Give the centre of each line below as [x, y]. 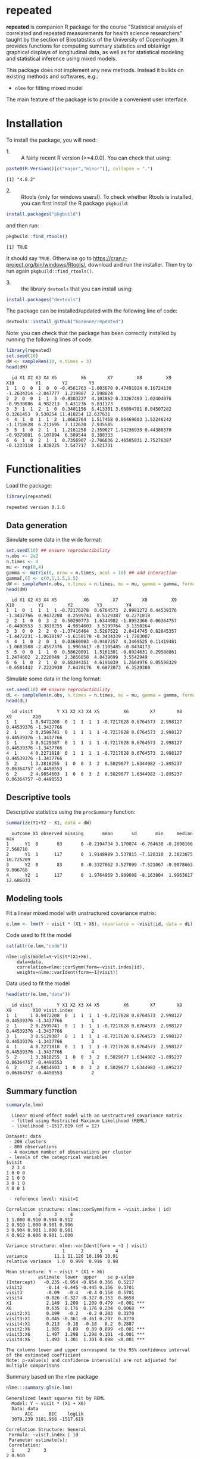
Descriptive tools [39, 797]
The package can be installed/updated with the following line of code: [92, 311]
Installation [35, 124]
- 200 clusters [27, 1141]
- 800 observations [33, 1146]
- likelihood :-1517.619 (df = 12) [56, 1126]
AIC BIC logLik [54, 1414]
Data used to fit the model [38, 983]
